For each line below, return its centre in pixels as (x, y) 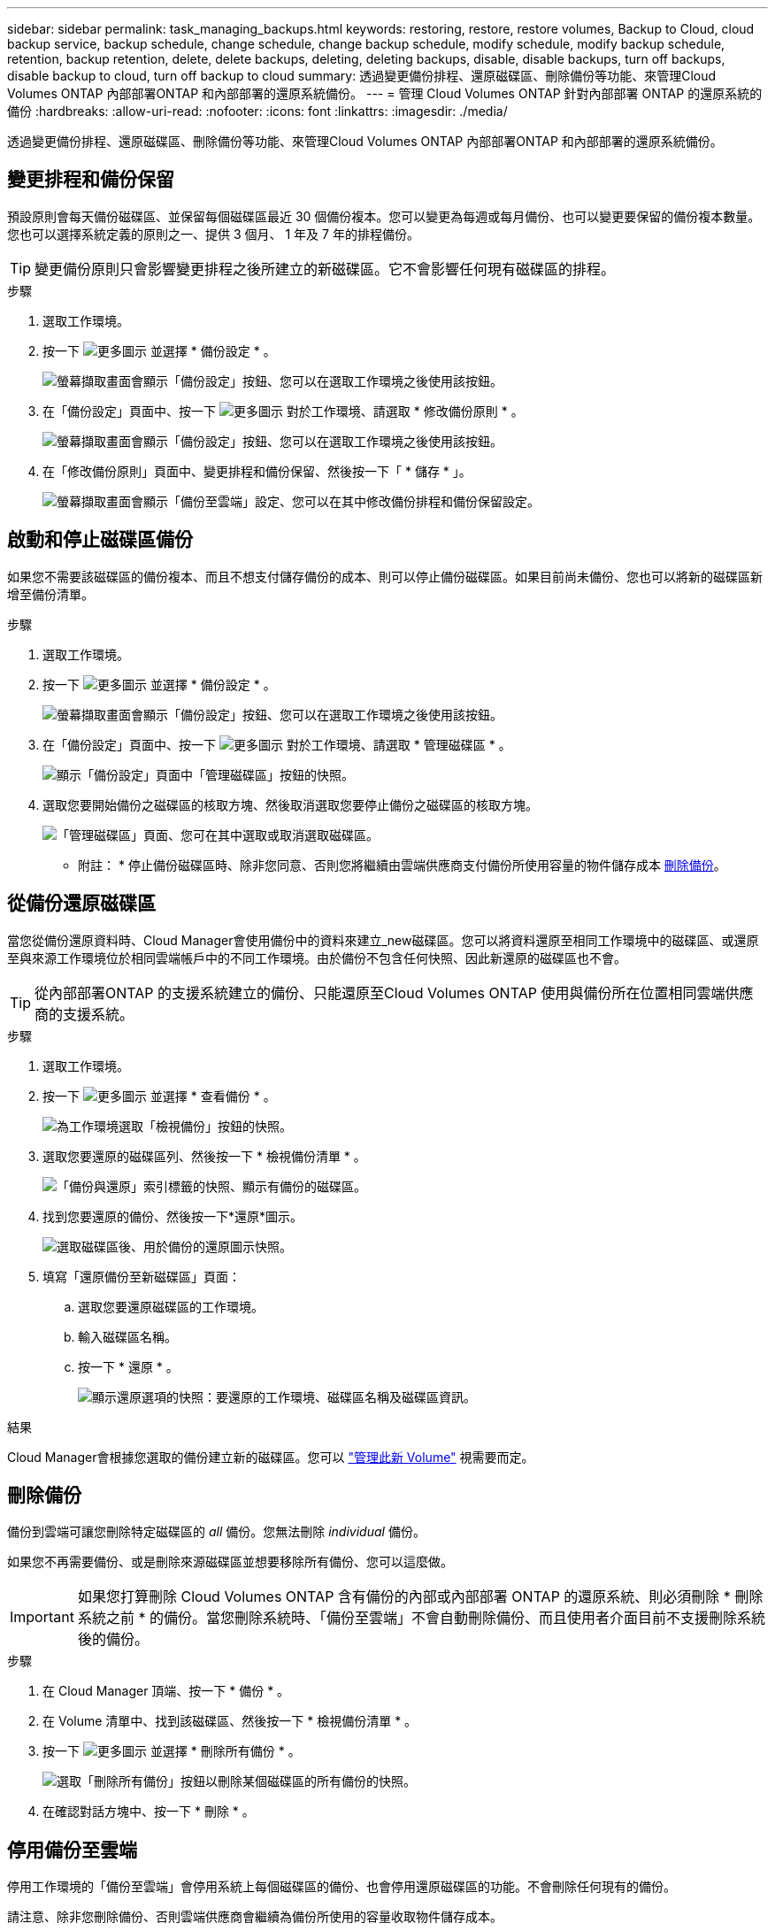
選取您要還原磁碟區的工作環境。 (171, 1306)
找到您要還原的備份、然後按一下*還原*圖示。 (173, 1216)
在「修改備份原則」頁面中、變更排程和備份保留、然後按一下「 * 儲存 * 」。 (257, 471)
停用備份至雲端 (72, 1850)
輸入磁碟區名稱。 (127, 1336)
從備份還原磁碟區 (81, 904)
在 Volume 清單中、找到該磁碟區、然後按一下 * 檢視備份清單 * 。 (230, 1721)
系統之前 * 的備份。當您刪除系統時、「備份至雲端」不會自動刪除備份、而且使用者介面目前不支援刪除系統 (421, 1618)
